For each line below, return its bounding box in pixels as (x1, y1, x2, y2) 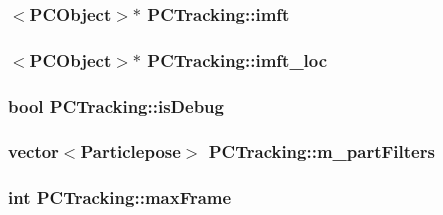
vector (8, 139, 59, 164)
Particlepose (80, 139, 181, 164)
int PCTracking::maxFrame (8, 185, 232, 210)
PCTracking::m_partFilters (208, 139, 435, 164)
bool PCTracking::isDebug (8, 93, 224, 118)
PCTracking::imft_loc (147, 47, 328, 72)
